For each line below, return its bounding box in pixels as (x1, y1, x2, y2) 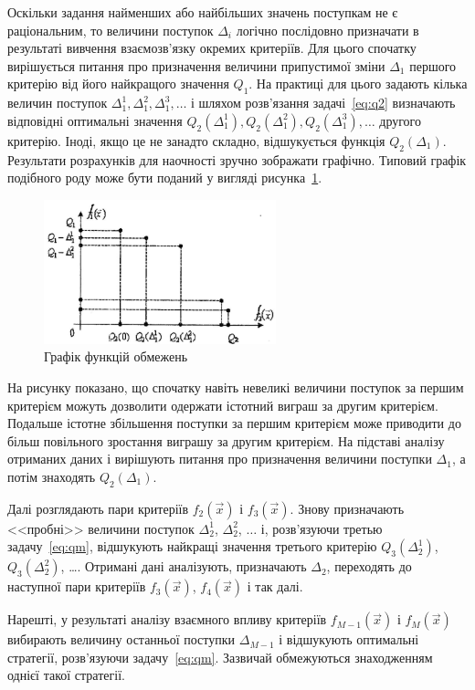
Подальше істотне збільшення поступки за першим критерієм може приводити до (7, 413, 461, 433)
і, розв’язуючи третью (260, 518, 383, 538)
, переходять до (326, 557, 412, 576)
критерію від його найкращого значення (7, 74, 229, 93)
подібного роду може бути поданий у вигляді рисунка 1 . (7, 168, 322, 187)
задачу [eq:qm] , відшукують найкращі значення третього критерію (7, 537, 377, 556)
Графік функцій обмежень (44, 347, 188, 366)
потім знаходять (7, 466, 96, 486)
